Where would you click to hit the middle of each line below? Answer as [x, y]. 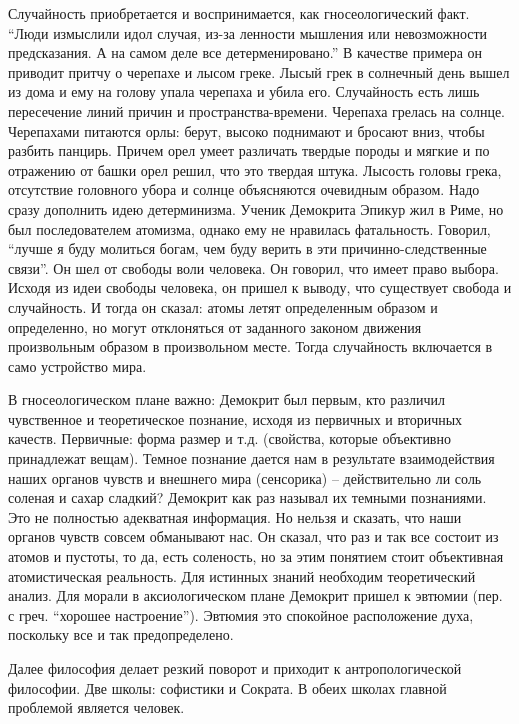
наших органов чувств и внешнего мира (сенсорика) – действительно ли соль [245, 477]
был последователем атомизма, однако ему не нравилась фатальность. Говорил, [249, 228]
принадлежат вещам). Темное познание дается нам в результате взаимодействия [251, 458]
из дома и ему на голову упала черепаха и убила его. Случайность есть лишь [244, 91]
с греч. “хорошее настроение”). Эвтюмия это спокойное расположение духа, [241, 614]
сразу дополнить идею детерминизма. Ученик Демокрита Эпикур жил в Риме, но [256, 208]
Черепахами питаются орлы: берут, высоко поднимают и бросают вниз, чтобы [246, 130]
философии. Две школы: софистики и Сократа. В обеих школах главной [227, 687]
